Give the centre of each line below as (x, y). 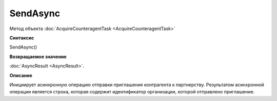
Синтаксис (22, 38)
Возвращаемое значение (38, 57)
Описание (21, 75)
